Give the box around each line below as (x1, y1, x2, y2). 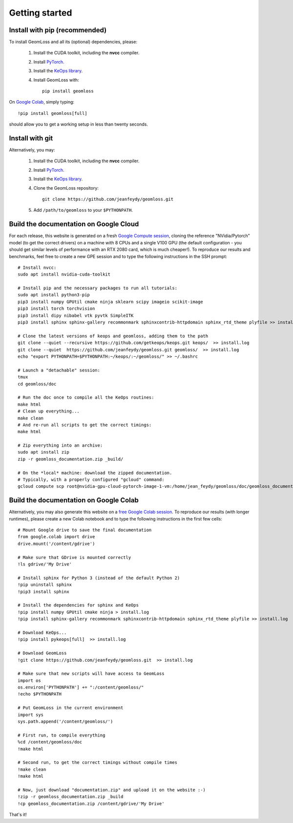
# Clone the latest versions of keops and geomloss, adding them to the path (18, 333, 209, 339)
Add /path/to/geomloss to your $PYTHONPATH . (33, 207, 133, 213)
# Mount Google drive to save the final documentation (18, 527, 152, 533)
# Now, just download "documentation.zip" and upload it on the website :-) (18, 787, 206, 793)
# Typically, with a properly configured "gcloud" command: (18, 477, 165, 482)
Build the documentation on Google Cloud (9, 220, 139, 228)
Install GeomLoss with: (33, 77, 79, 83)
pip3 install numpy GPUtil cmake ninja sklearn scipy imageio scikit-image (18, 299, 203, 304)
